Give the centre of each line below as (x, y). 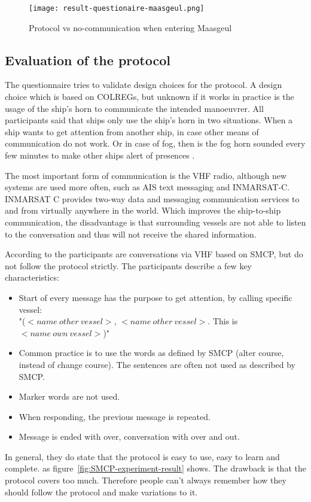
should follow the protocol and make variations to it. (101, 492)
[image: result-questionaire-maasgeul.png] (117, 8)
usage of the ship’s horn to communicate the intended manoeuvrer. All (134, 108)
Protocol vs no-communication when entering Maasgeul (130, 27)
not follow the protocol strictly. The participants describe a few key (128, 265)
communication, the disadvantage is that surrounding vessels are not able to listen (155, 222)
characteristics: (32, 277)
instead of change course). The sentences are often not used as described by (157, 364)
